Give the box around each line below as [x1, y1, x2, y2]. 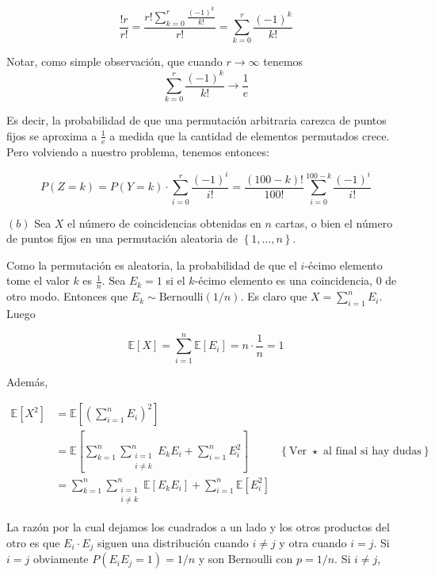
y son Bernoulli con [198, 550, 293, 567]
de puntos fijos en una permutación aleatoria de [6, 230, 238, 247]
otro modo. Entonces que [6, 288, 128, 305]
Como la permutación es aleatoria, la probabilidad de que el [6, 256, 297, 273]
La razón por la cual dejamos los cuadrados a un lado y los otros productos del [6, 519, 390, 535]
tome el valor [6, 272, 70, 289]
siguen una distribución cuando [97, 534, 249, 550]
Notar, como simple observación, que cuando [6, 53, 223, 70]
